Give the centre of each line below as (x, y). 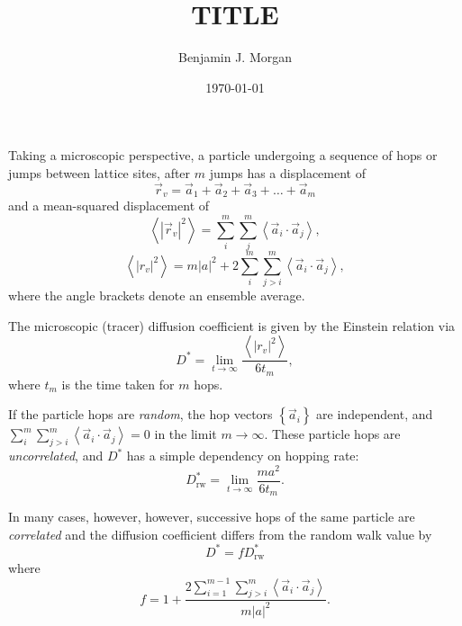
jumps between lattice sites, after (100, 172)
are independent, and (375, 414)
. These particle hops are (332, 434)
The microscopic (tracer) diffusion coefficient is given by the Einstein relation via (232, 325)
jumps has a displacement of (287, 172)
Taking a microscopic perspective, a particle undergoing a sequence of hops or (223, 155)
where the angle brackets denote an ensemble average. (157, 295)
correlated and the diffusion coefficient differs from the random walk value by (220, 534)
